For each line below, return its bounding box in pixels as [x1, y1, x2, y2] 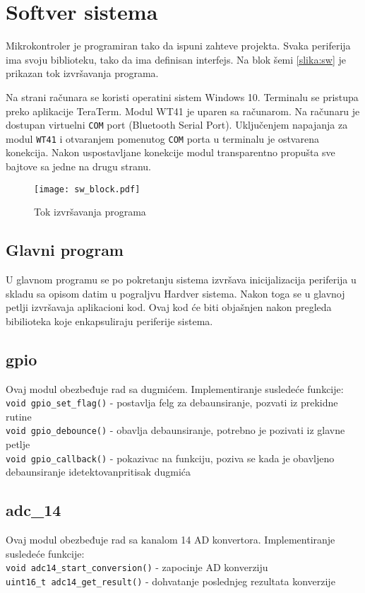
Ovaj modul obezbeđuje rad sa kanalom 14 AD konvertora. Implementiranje [6, 532, 335, 547]
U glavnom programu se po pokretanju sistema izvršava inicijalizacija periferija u [6, 272, 357, 287]
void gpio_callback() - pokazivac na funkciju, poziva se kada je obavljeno [6, 450, 335, 465]
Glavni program [6, 239, 124, 261]
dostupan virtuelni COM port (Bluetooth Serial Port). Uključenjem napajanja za [6, 117, 348, 132]
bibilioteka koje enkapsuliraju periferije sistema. [6, 313, 213, 328]
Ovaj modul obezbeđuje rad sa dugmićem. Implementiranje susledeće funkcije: [6, 381, 344, 396]
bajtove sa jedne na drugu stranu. [6, 159, 151, 173]
